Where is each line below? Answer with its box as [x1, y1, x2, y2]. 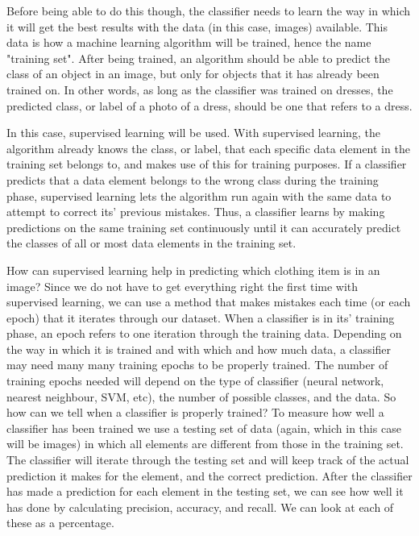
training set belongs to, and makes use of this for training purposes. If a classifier [6, 156, 407, 172]
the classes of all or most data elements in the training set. [6, 235, 297, 251]
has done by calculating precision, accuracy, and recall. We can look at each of [6, 498, 394, 515]
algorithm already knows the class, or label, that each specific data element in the [6, 139, 410, 156]
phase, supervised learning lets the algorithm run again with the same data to [6, 187, 392, 204]
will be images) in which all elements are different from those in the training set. [6, 435, 404, 452]
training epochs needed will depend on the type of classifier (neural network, [6, 372, 384, 389]
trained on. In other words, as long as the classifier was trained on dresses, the [6, 81, 393, 98]
